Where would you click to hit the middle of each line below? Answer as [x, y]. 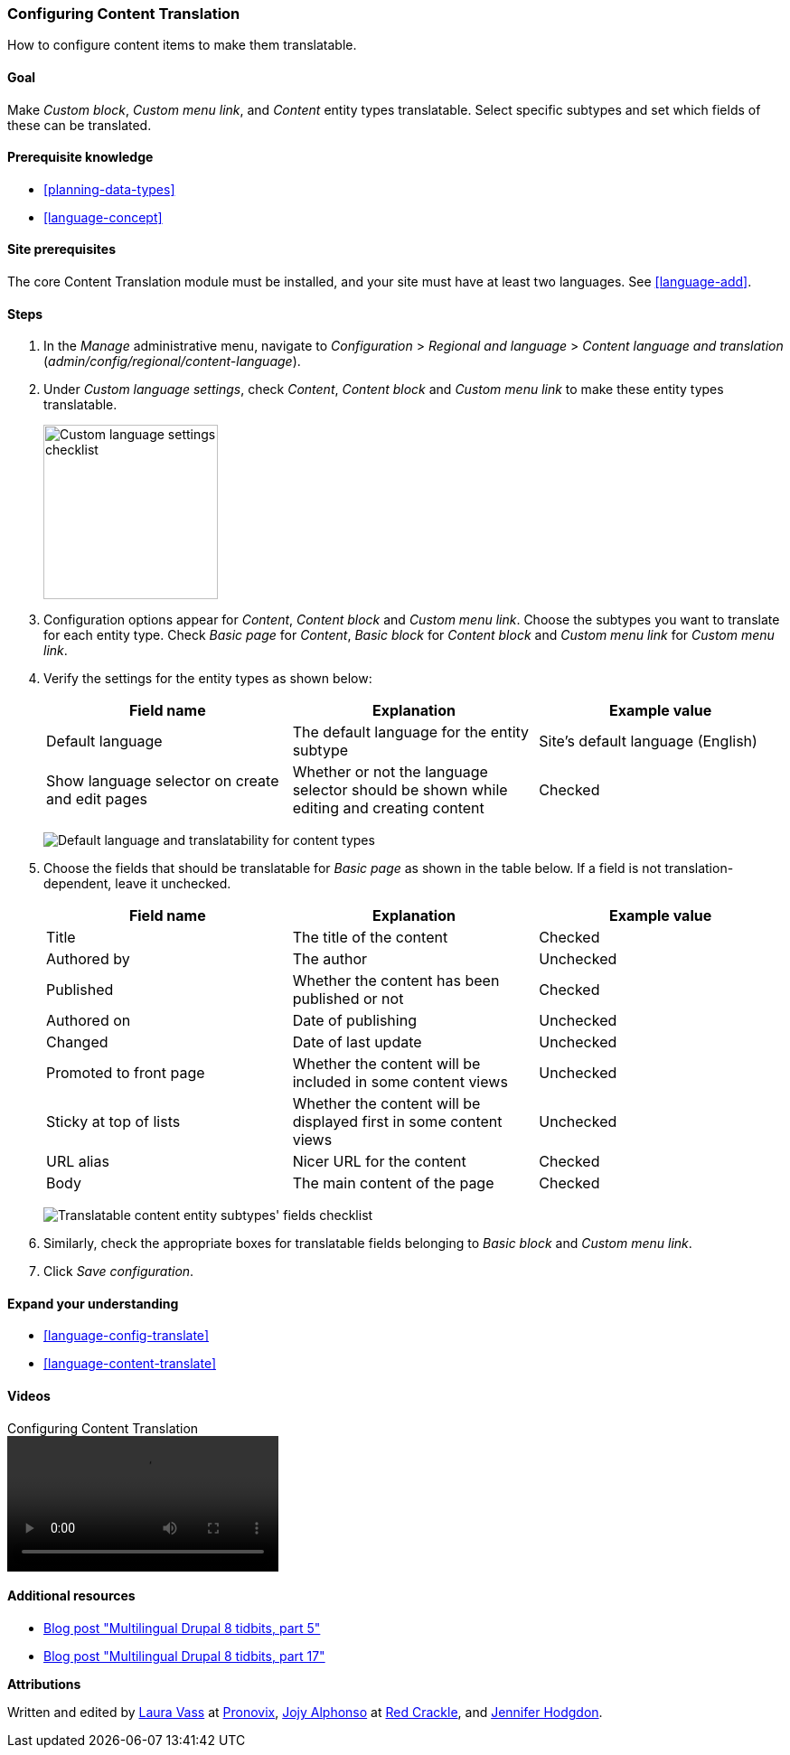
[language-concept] [103, 217]
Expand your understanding [93, 1303]
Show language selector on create [163, 781]
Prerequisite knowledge [80, 157]
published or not [348, 999]
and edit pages [97, 799]
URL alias [78, 1162]
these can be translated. [80, 125]
